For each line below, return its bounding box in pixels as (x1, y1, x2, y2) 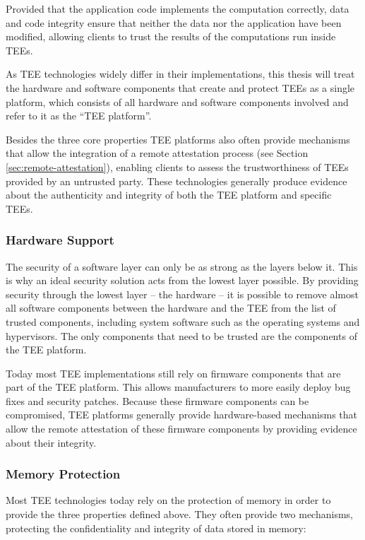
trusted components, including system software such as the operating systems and (6, 314, 360, 329)
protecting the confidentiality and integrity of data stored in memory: (6, 520, 306, 535)
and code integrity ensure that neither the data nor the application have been (6, 15, 342, 30)
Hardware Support (6, 231, 114, 249)
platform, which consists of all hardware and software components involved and (6, 94, 349, 109)
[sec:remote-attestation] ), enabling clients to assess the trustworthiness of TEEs (6, 159, 349, 174)
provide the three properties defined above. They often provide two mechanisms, (6, 507, 353, 522)
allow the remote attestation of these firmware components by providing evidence (6, 421, 357, 436)
